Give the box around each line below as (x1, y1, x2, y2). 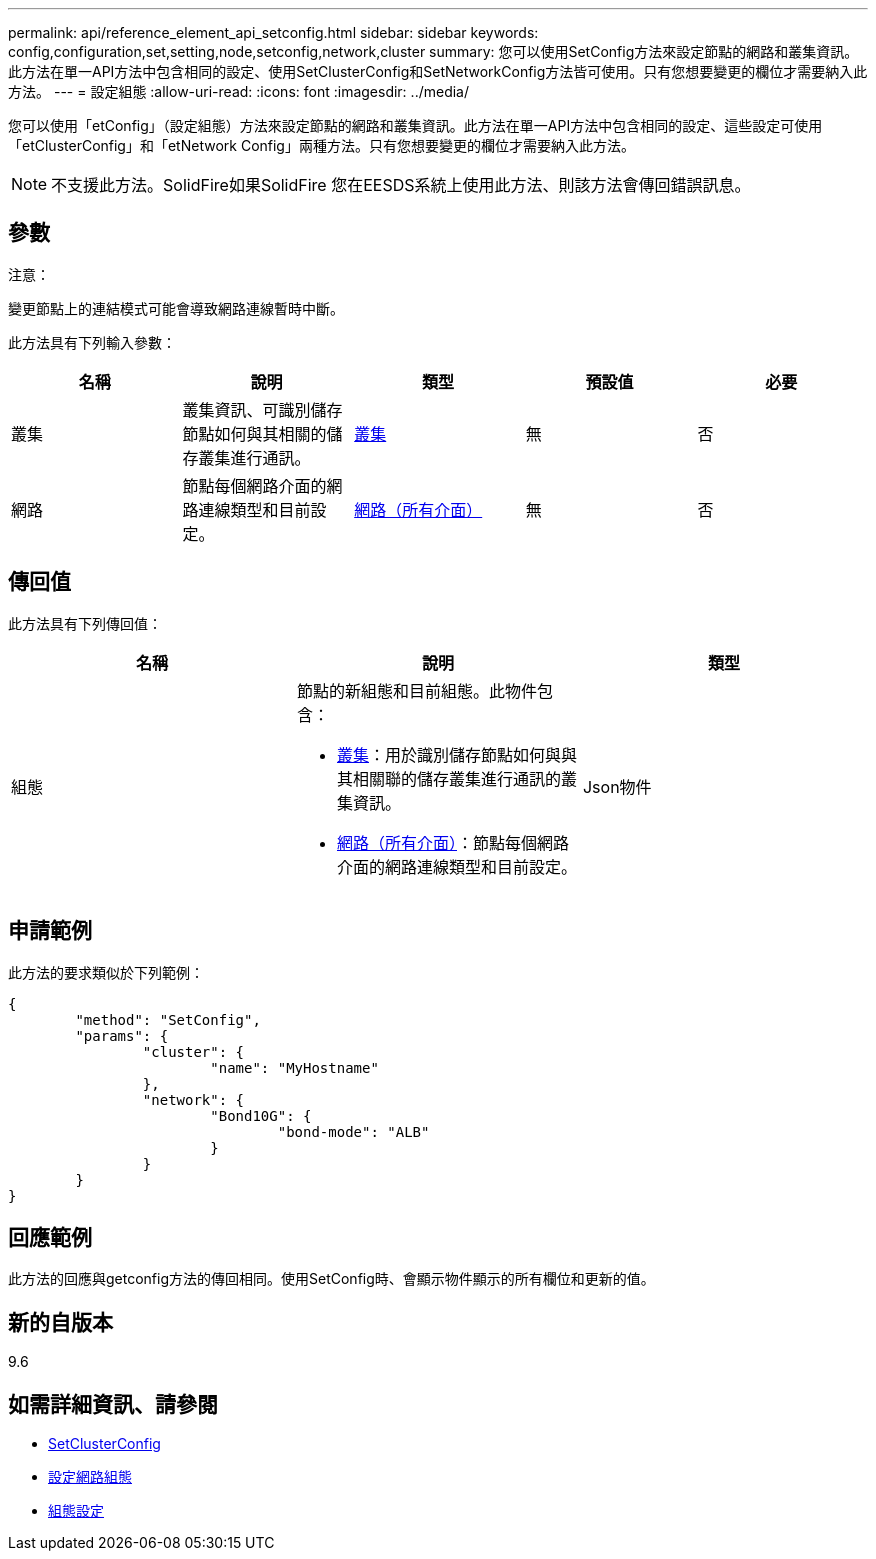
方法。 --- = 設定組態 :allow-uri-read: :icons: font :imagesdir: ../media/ (8, 83, 470, 100)
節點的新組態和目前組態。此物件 (296, 680, 537, 701)
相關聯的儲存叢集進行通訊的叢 (352, 768, 577, 789)
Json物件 (582, 776, 652, 797)
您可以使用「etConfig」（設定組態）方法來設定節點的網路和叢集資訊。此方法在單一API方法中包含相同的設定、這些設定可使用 (8, 117, 823, 134)
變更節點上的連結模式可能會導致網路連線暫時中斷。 (8, 299, 344, 317)
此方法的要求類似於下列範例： (8, 963, 204, 981)
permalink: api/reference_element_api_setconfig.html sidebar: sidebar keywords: (8, 24, 539, 41)
